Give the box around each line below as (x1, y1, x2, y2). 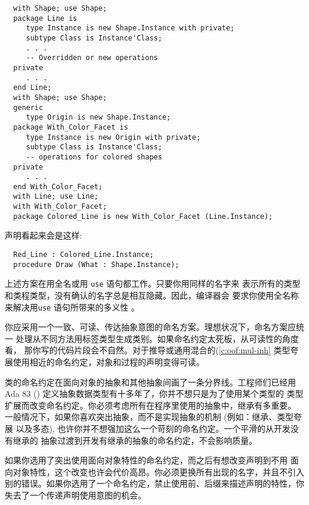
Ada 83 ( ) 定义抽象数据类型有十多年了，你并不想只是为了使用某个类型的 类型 (5, 387, 304, 400)
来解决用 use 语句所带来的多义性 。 (5, 300, 140, 313)
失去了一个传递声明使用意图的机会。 (5, 488, 146, 501)
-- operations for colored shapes (26, 152, 162, 161)
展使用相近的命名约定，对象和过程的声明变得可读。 (5, 356, 204, 368)
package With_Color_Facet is (13, 123, 128, 131)
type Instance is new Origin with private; (26, 133, 201, 142)
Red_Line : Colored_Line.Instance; (13, 250, 154, 259)
